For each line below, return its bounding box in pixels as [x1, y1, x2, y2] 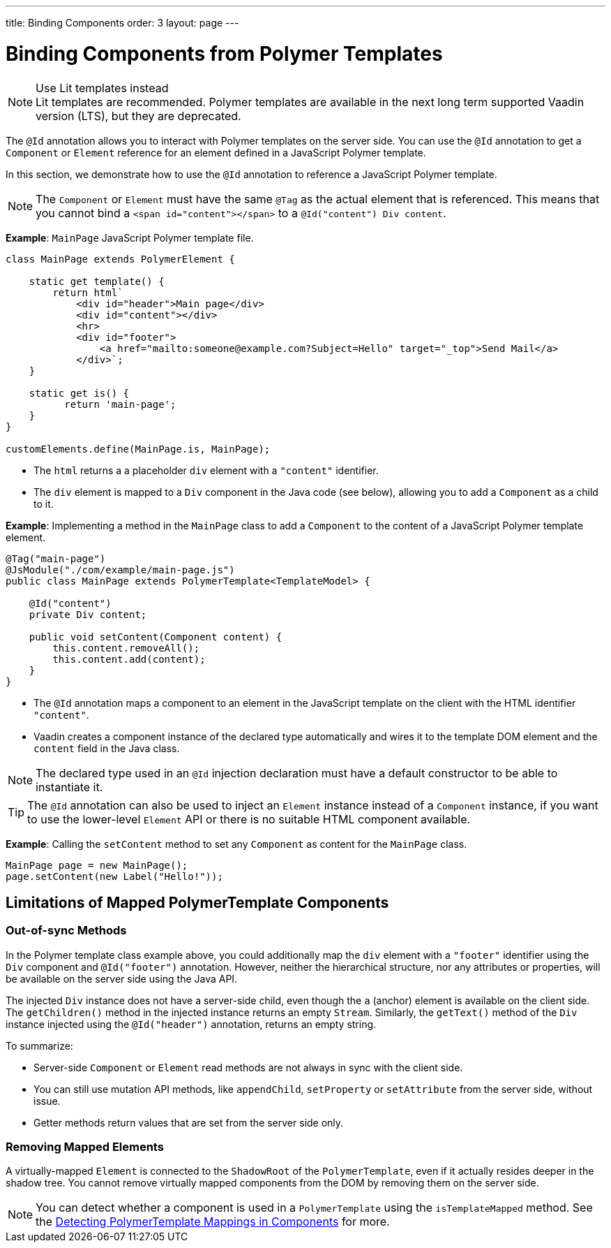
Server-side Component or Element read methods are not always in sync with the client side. [33, 1061, 463, 1073]
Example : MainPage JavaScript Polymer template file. [6, 231, 254, 244]
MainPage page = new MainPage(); [6, 859, 188, 871]
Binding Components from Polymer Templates [6, 41, 443, 66]
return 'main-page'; [64, 398, 176, 410]
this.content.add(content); [52, 653, 206, 665]
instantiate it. [36, 779, 103, 794]
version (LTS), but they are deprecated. [36, 108, 241, 123]
